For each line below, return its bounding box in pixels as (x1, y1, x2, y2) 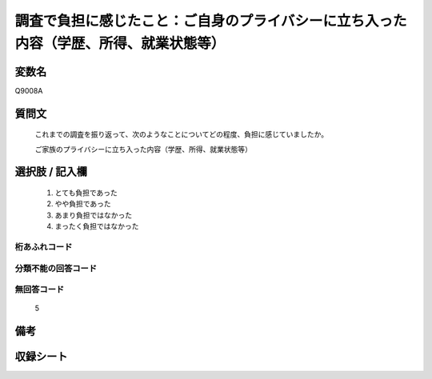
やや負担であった (54, 199, 111, 209)
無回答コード (14, 284, 65, 295)
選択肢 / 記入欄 (14, 165, 88, 179)
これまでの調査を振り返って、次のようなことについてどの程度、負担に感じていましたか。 (34, 130, 328, 139)
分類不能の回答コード (14, 262, 98, 273)
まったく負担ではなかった (54, 221, 139, 231)
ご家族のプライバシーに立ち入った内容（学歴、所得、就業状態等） (34, 144, 252, 154)
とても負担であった (54, 188, 118, 197)
